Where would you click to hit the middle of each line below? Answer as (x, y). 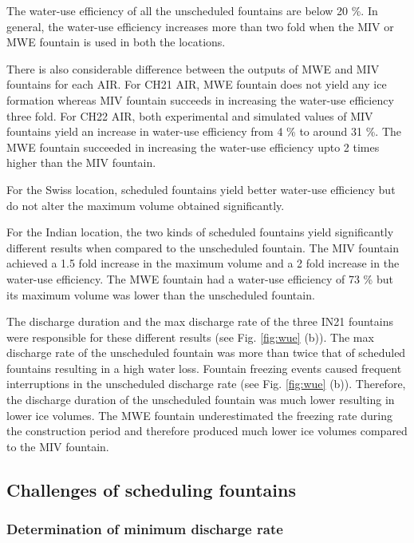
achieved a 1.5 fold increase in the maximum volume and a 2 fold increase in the (203, 263)
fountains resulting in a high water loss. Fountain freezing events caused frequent (204, 368)
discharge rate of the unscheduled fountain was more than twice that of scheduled (206, 353)
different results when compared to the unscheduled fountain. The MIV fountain (203, 247)
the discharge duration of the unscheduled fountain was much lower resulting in (201, 400)
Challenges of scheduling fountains (151, 489)
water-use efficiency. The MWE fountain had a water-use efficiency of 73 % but (200, 278)
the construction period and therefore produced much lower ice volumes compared (207, 431)
